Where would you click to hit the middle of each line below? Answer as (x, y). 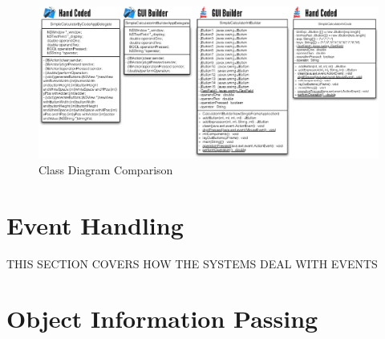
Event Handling (95, 225)
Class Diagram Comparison (106, 169)
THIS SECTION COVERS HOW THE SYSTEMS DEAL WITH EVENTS (192, 263)
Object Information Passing (162, 319)
